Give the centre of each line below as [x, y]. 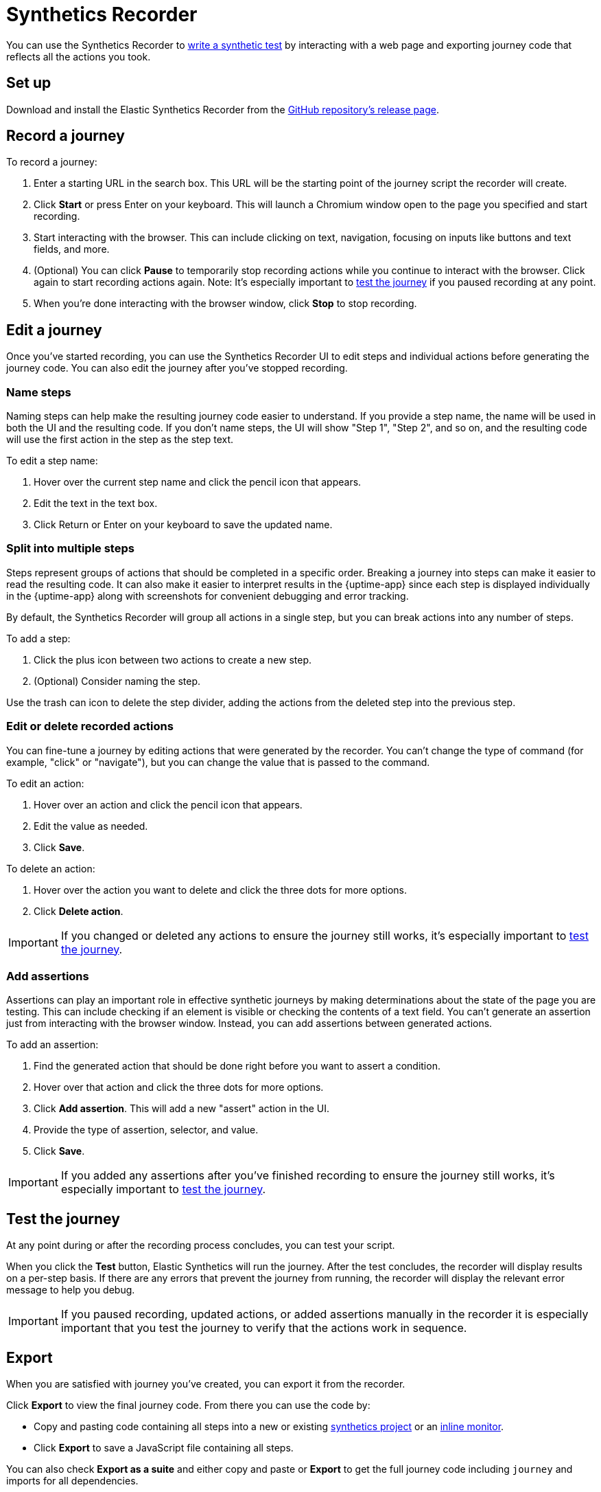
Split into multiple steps [70, 549]
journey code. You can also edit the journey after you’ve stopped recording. [177, 368]
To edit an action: [45, 783]
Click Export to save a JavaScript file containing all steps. [164, 1447]
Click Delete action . [79, 911]
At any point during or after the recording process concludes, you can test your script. [201, 1245]
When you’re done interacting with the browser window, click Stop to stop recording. [225, 304]
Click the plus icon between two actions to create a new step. [173, 659]
